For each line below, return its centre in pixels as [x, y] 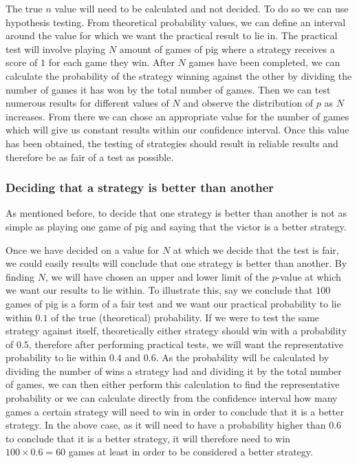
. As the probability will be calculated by [242, 357]
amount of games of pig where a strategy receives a [227, 49]
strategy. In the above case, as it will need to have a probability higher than [166, 425]
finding [20, 276]
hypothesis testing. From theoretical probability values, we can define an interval [176, 22]
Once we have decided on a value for [83, 249]
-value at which [309, 276]
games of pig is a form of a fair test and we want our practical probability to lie [173, 303]
